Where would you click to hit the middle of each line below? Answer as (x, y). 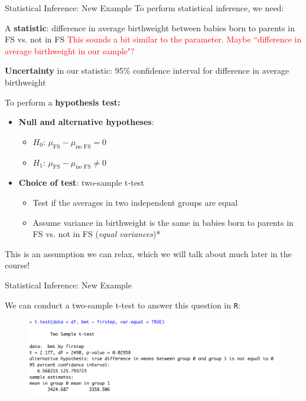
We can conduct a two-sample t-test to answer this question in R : (123, 305)
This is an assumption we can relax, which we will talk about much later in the (148, 253)
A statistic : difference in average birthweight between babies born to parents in (150, 27)
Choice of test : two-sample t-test (81, 183)
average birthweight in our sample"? (70, 50)
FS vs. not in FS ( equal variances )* (97, 234)
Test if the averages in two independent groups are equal (135, 202)
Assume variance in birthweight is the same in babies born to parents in (163, 222)
